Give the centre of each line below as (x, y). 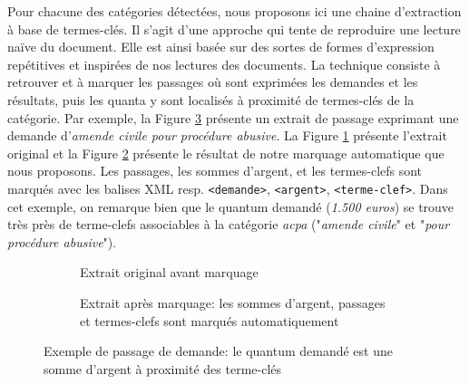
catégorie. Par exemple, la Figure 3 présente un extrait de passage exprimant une (233, 117)
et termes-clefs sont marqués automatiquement (210, 320)
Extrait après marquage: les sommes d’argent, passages (233, 302)
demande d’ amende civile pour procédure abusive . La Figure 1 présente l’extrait (227, 135)
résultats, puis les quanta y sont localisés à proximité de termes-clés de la (211, 99)
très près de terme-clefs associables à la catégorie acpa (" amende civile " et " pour (229, 224)
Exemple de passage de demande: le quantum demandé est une (218, 351)
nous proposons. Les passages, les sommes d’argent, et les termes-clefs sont (215, 171)
